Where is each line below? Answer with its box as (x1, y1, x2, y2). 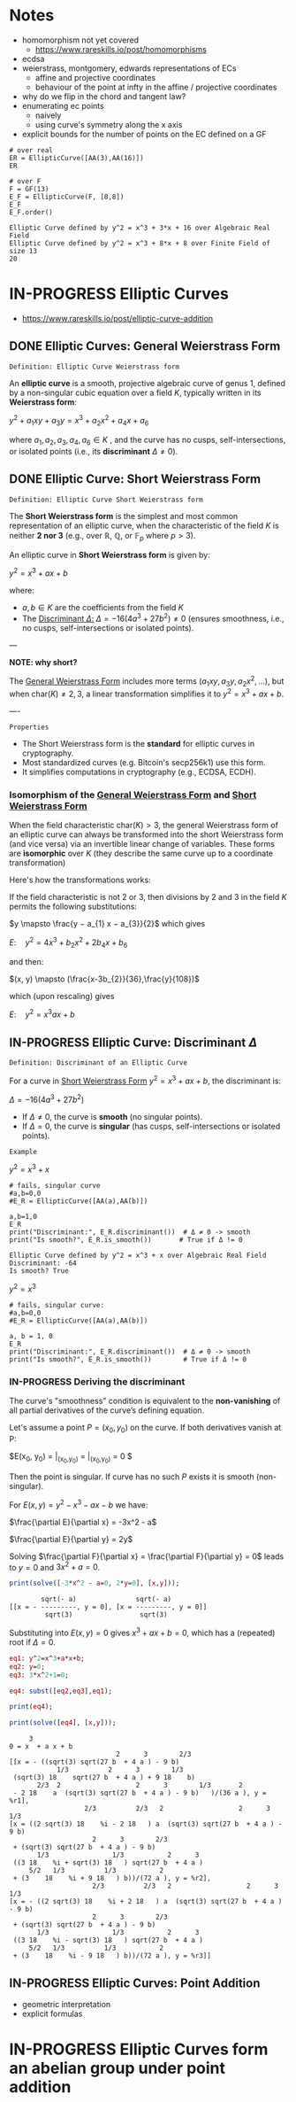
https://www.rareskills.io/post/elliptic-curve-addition (21, 313, 214, 323)
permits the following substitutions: (9, 901, 137, 912)
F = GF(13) (9, 184, 49, 193)
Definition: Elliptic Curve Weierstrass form (9, 362, 179, 371)
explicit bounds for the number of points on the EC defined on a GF (21, 128, 267, 139)
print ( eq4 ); (9, 1703, 53, 1711)
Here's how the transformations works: (9, 874, 152, 886)
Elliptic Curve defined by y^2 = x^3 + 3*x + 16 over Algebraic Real (9, 223, 271, 232)
